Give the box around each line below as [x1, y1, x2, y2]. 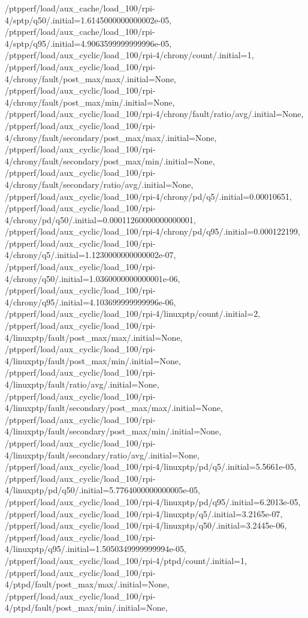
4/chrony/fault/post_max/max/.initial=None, [5, 72, 177, 85]
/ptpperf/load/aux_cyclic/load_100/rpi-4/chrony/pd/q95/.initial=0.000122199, [5, 225, 300, 238]
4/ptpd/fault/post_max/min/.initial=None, [5, 601, 168, 614]
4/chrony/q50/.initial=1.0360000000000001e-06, [5, 272, 180, 284]
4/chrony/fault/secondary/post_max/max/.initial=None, [5, 131, 217, 143]
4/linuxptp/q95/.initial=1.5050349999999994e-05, [5, 542, 187, 555]
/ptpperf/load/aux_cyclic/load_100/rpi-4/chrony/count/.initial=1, [5, 49, 254, 61]
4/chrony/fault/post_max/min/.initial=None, [5, 95, 175, 108]
